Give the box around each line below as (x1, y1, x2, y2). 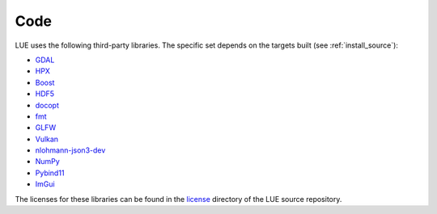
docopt (35, 100, 60, 110)
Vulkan (35, 134, 59, 144)
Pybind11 (35, 168, 65, 178)
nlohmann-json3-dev (35, 145, 106, 155)
